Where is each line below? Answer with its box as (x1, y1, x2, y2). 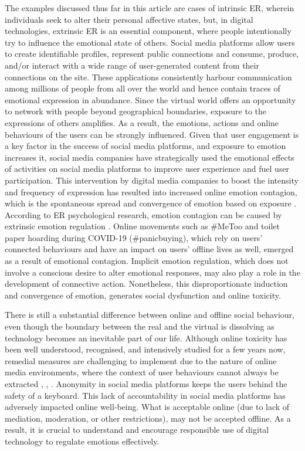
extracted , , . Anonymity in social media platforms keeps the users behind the (5, 378, 287, 389)
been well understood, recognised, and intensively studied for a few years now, (5, 343, 286, 355)
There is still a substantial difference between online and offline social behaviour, (5, 308, 294, 321)
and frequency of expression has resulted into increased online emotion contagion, (5, 185, 297, 198)
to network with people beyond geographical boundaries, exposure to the (5, 105, 267, 117)
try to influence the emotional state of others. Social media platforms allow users (5, 36, 295, 48)
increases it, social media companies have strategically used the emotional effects (5, 151, 294, 163)
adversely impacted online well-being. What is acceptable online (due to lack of (5, 401, 290, 413)
